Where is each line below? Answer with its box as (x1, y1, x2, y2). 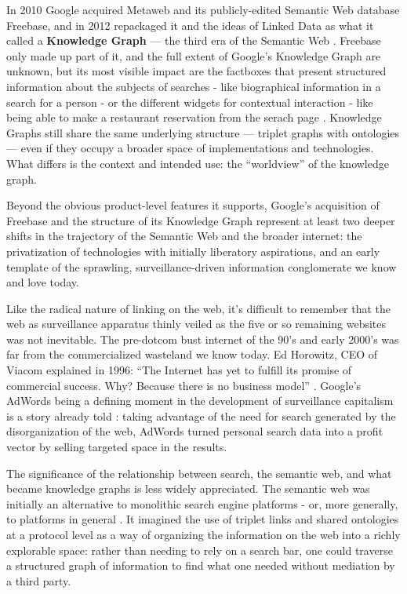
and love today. (6, 274, 79, 290)
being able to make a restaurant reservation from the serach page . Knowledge (6, 109, 382, 126)
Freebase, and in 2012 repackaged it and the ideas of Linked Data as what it (6, 16, 374, 33)
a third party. (6, 572, 71, 589)
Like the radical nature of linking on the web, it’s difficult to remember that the (6, 300, 391, 316)
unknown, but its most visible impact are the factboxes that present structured (6, 63, 387, 79)
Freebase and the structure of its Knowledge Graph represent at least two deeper (6, 212, 395, 228)
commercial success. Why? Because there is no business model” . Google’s (6, 377, 362, 393)
